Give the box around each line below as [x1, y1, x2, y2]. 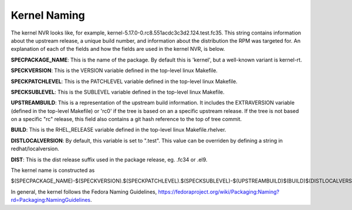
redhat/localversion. [11, 145, 60, 152]
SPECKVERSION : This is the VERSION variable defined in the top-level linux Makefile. [11, 67, 218, 74]
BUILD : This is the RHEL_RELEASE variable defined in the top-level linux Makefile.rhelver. [11, 126, 226, 133]
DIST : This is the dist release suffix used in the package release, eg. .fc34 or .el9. [11, 156, 208, 163]
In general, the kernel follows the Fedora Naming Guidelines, [11, 188, 157, 195]
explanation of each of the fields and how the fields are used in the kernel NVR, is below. [11, 46, 225, 53]
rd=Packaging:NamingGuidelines [11, 197, 91, 204]
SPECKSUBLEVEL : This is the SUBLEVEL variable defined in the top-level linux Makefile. [11, 88, 225, 95]
